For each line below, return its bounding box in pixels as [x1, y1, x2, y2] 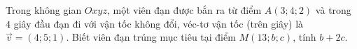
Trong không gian [6, 3, 82, 17]
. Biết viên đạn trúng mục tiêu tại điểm [66, 30, 236, 44]
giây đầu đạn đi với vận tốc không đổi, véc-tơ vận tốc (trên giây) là [13, 16, 304, 30]
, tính [293, 30, 316, 44]
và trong [315, 3, 351, 17]
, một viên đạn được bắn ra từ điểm [106, 3, 262, 17]
